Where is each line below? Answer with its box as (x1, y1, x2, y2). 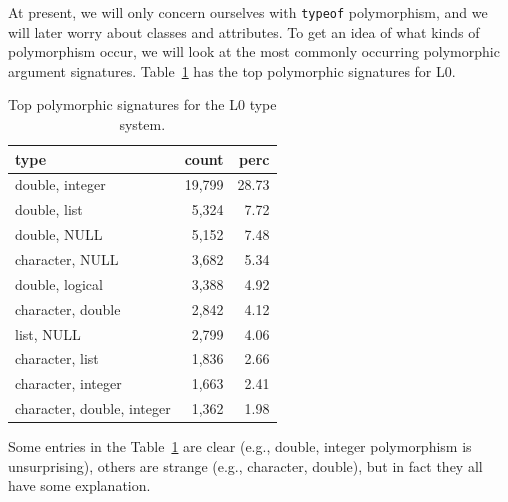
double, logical (15, 273, 103, 294)
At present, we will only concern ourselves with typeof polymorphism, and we (8, 2, 488, 22)
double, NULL (15, 224, 103, 245)
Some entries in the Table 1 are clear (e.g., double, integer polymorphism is (8, 436, 472, 457)
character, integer (15, 373, 122, 394)
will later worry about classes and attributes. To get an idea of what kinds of (8, 21, 480, 42)
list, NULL (15, 323, 81, 344)
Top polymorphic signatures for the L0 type (8, 94, 277, 115)
